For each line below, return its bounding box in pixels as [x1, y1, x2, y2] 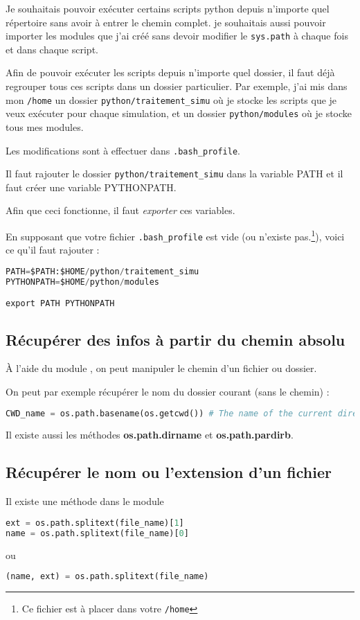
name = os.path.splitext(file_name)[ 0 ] [6, 528, 189, 538]
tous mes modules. [6, 119, 84, 134]
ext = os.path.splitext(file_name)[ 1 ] [6, 517, 184, 528]
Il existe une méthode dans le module [6, 494, 164, 508]
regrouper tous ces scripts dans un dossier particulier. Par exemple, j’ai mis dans [6, 79, 348, 94]
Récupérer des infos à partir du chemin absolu [6, 328, 345, 350]
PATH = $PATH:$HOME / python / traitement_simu [6, 266, 199, 276]
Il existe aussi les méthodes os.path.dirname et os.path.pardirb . [6, 427, 294, 442]
